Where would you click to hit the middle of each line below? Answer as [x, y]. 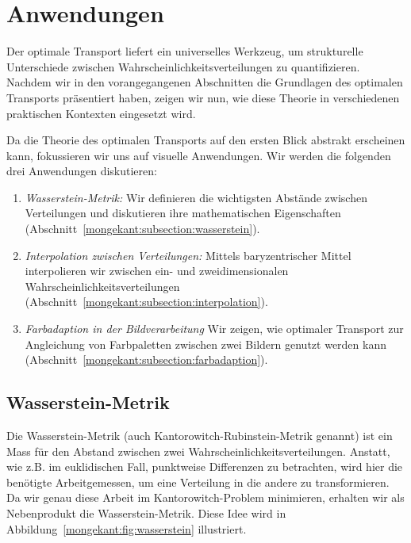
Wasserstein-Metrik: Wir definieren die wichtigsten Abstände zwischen [196, 197]
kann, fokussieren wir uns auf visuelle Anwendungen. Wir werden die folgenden [199, 155]
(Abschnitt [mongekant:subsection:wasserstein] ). [142, 229]
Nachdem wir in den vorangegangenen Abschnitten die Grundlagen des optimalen [205, 82]
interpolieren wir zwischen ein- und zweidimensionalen [157, 271]
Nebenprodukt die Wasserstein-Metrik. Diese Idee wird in [146, 512]
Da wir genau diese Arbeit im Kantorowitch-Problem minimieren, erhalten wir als [205, 497]
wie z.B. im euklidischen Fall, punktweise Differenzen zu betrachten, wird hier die [205, 467]
